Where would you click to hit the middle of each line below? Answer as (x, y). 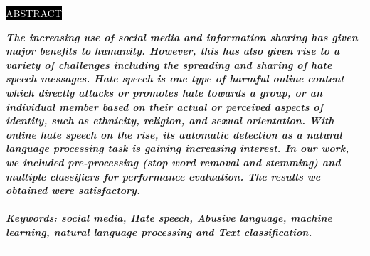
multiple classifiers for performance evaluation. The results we (163, 176)
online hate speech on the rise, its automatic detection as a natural (174, 134)
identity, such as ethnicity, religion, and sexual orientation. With (170, 121)
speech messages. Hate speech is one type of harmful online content (175, 79)
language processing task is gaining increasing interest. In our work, (178, 148)
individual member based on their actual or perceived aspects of (165, 106)
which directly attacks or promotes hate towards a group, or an (164, 92)
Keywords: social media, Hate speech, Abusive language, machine (169, 218)
